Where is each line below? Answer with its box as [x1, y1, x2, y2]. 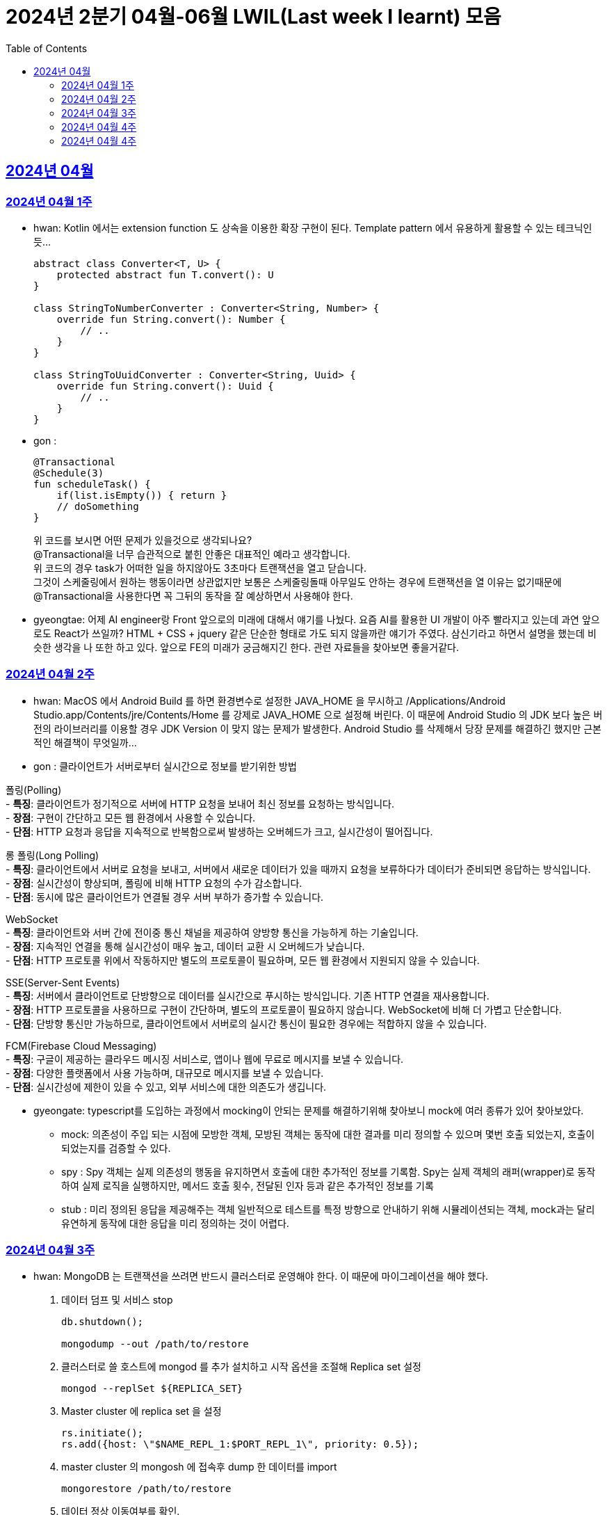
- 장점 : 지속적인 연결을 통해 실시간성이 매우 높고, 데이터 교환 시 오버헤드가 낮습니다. [6, 940, 365, 952]
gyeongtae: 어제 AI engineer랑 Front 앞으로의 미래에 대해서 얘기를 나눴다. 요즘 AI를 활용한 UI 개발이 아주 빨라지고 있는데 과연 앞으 [33, 613, 600, 625]
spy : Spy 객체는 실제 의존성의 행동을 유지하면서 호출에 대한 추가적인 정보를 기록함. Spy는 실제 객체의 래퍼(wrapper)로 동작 [61, 1165, 596, 1178]
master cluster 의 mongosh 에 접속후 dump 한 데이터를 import [61, 1461, 337, 1473]
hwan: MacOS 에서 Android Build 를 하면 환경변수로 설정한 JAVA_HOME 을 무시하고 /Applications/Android [33, 694, 505, 707]
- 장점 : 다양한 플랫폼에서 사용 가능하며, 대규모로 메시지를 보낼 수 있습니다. [6, 1066, 324, 1079]
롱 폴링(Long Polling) [6, 849, 99, 861]
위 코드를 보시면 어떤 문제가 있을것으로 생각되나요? [33, 534, 252, 546]
